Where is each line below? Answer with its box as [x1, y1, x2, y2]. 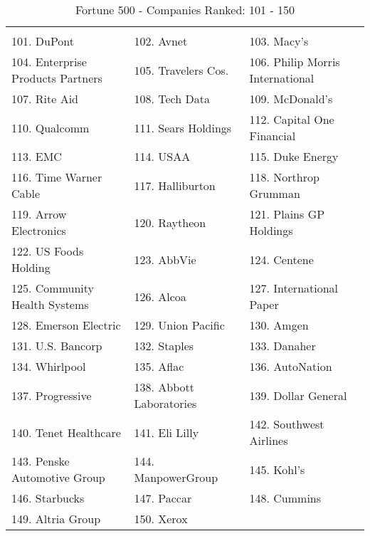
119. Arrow [11, 206, 67, 222]
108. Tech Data [134, 90, 210, 107]
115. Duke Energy [249, 148, 339, 164]
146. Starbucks [11, 490, 85, 506]
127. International [249, 280, 339, 296]
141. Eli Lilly [134, 424, 199, 441]
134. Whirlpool [11, 358, 86, 374]
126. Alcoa [134, 288, 186, 305]
